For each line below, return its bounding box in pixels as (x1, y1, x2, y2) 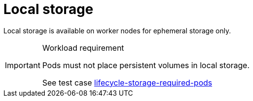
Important (5, 60, 40, 70)
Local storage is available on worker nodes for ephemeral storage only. (3, 26, 231, 35)
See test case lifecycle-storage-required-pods (42, 77, 212, 87)
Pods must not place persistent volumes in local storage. (42, 60, 250, 70)
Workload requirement (42, 43, 124, 53)
